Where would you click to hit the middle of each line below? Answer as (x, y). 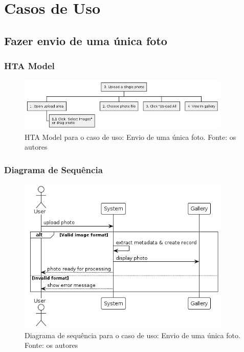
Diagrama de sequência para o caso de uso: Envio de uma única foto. (132, 335)
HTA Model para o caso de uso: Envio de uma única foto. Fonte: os (130, 137)
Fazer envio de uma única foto (86, 40)
